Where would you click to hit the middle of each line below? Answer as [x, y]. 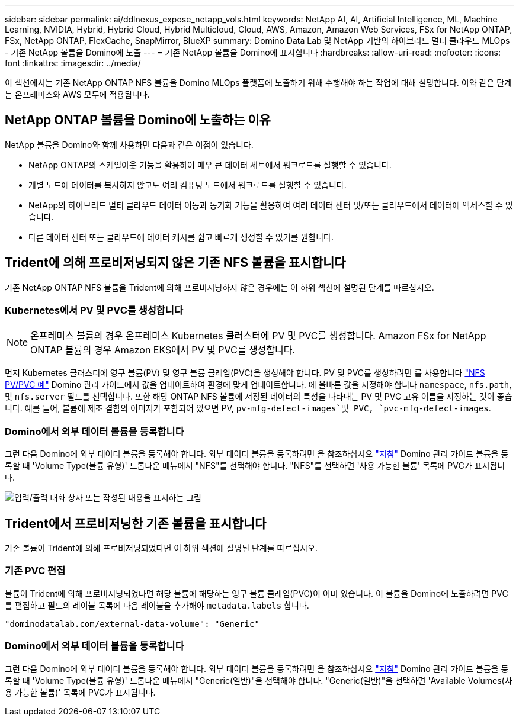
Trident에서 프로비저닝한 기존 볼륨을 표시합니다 [136, 523]
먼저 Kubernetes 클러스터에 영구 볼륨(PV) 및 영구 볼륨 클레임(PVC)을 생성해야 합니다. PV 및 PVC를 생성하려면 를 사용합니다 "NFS [245, 373]
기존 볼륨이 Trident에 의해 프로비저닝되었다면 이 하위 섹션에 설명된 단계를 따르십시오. [161, 548]
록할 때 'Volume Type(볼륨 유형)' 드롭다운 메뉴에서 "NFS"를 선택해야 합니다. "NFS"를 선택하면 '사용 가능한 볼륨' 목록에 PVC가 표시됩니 [255, 466]
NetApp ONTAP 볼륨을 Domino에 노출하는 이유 [138, 120]
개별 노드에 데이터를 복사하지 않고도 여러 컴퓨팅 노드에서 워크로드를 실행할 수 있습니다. [188, 185]
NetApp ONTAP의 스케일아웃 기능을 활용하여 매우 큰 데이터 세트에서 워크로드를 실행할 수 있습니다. [210, 165]
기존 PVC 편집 [35, 571]
